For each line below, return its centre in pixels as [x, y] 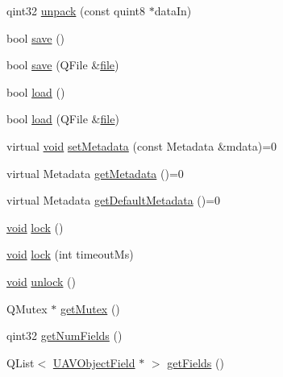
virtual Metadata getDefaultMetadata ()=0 [114, 200]
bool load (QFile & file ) [63, 119]
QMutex [27, 308]
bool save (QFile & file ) [63, 65]
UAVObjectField [94, 362]
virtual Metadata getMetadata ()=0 [95, 173]
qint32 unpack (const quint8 [76, 10]
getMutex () [90, 308]
